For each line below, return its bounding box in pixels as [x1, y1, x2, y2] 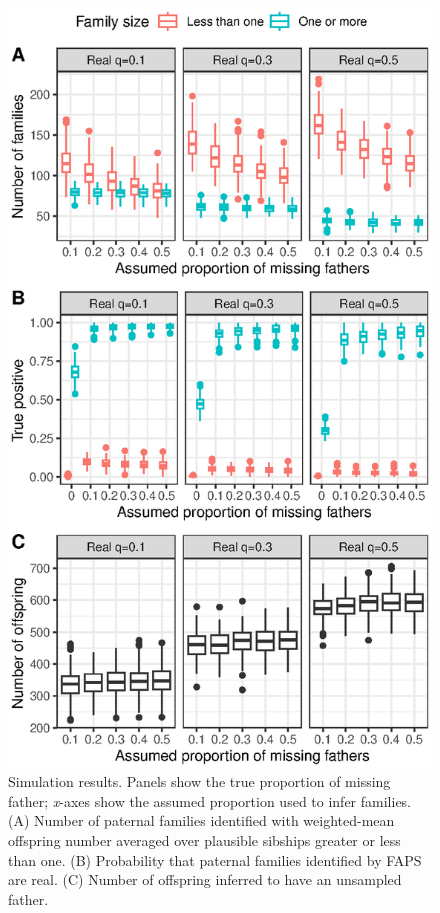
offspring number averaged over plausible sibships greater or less [8, 830, 401, 850]
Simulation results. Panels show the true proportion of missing [8, 771, 391, 792]
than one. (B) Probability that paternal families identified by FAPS [8, 849, 422, 870]
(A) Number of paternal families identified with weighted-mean [8, 810, 395, 831]
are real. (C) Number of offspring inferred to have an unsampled [8, 869, 402, 890]
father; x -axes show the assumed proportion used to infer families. [8, 790, 412, 811]
